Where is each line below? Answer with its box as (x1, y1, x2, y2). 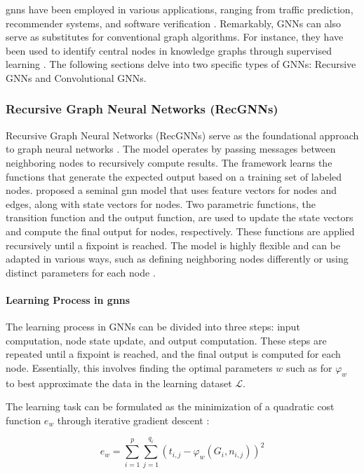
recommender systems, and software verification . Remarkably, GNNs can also (6, 15, 342, 30)
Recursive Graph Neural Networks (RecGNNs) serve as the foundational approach (6, 127, 359, 142)
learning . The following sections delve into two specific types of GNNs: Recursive (6, 57, 356, 71)
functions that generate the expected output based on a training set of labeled (6, 169, 342, 183)
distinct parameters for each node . (6, 265, 156, 279)
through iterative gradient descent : (57, 412, 210, 427)
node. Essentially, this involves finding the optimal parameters (6, 360, 273, 375)
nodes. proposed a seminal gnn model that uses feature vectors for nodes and (6, 183, 337, 197)
